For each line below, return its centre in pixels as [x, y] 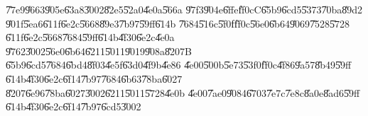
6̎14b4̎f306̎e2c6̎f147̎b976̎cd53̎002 [74, 106]
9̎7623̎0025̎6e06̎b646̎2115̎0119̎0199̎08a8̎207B [99, 51]
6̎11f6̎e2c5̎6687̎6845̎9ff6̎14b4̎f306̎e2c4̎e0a [90, 37]
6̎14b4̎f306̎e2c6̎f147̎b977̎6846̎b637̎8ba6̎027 [94, 78]
